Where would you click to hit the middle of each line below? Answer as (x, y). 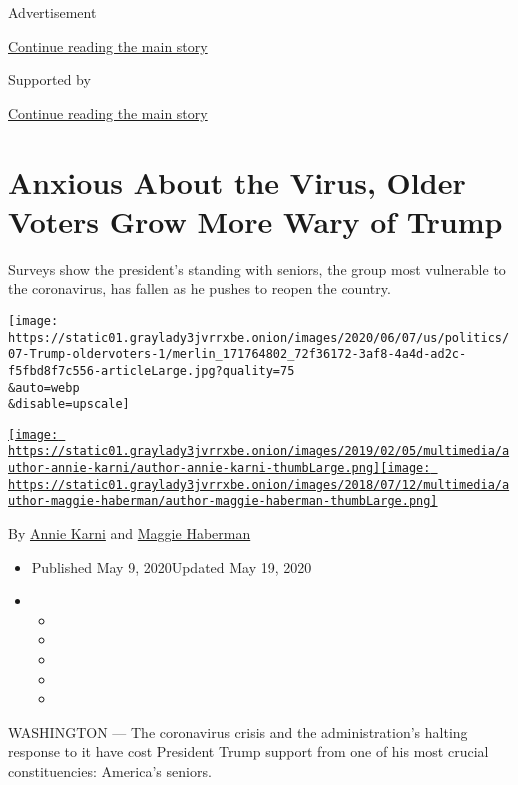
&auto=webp (44, 387)
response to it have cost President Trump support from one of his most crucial (248, 751)
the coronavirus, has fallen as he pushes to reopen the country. (199, 288)
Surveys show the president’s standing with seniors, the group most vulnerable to (257, 268)
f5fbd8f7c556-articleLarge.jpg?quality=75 (151, 370)
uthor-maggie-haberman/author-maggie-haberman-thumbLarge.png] (223, 501)
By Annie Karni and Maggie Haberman (129, 533)
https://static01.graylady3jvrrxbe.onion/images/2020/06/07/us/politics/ (259, 337)
